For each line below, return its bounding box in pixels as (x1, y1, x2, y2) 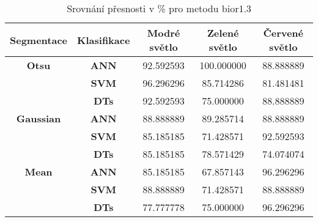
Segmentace (10, 32, 68, 47)
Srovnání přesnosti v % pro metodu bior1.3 (67, 1, 251, 15)
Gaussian (16, 111, 61, 125)
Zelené (207, 26, 239, 40)
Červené (263, 26, 304, 40)
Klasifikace (77, 32, 130, 47)
